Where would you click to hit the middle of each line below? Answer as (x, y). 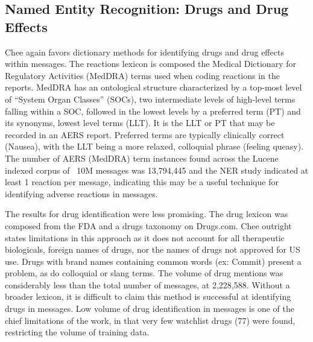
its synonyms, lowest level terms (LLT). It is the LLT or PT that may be (140, 123)
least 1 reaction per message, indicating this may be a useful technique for (142, 182)
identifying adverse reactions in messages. (81, 193)
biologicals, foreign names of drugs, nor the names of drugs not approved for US (153, 249)
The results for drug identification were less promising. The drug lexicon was (147, 214)
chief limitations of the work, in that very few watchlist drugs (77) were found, (150, 320)
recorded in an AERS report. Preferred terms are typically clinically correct (145, 134)
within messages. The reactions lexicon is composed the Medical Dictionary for (150, 64)
